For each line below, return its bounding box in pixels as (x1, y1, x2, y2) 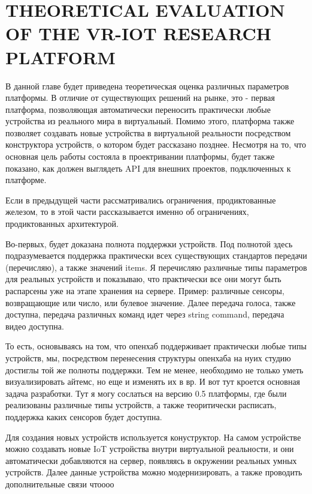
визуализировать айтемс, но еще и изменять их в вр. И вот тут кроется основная (5, 375, 301, 388)
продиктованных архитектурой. (5, 217, 119, 230)
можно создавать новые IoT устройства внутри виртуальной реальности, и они (5, 442, 294, 455)
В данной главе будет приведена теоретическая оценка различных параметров (5, 79, 289, 92)
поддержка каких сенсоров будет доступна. (5, 410, 162, 423)
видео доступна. (5, 319, 64, 332)
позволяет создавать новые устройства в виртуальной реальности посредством (5, 126, 291, 139)
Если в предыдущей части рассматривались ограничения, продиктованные (5, 193, 276, 206)
